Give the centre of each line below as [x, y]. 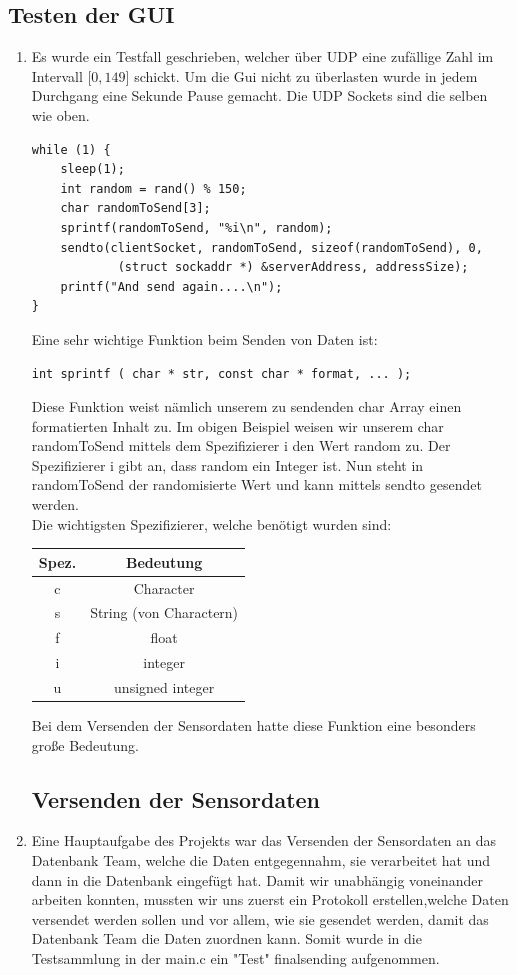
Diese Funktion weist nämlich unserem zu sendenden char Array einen [246, 406]
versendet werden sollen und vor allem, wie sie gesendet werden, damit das [260, 918]
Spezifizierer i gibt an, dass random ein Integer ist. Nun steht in [227, 464]
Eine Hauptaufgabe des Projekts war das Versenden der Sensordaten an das [264, 840]
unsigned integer [164, 686]
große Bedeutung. [85, 744]
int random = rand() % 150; [153, 188]
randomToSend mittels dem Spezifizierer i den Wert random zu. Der [241, 445]
